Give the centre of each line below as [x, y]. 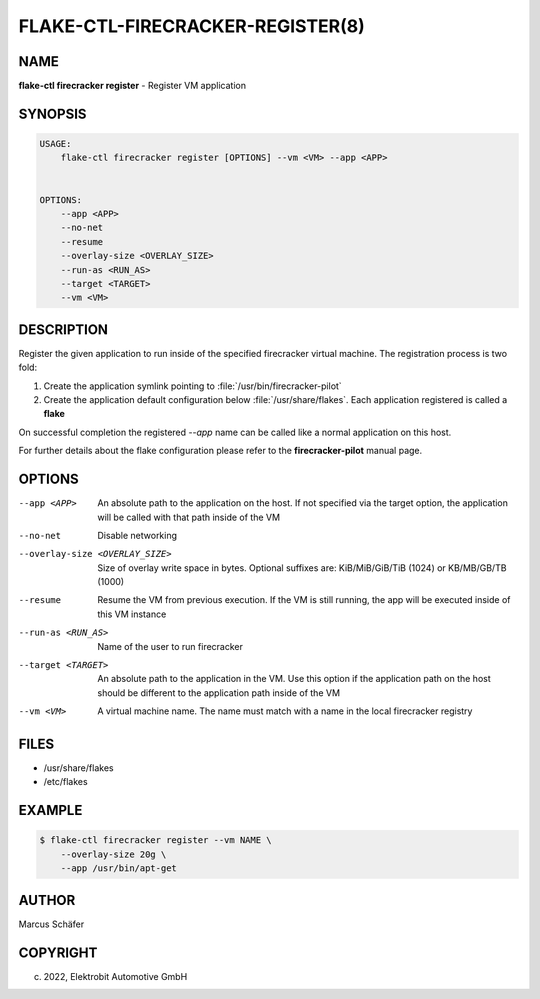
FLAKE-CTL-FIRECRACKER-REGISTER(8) [191, 26]
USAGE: [55, 144]
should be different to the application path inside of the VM [218, 692]
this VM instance [132, 614]
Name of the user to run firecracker [170, 646]
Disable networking [137, 535]
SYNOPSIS [52, 113]
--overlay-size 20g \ [113, 854]
